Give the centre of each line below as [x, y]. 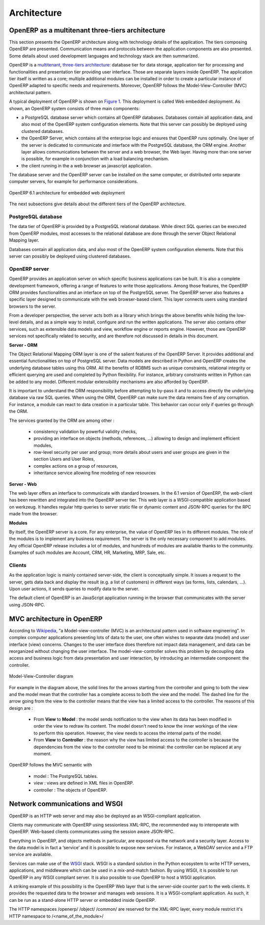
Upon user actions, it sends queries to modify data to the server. [74, 589]
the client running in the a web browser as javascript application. [87, 165]
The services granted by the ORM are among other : [62, 420]
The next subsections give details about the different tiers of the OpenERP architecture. [97, 204]
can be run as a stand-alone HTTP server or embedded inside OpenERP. [82, 900]
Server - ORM [23, 345]
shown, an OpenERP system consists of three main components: [74, 108]
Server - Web [23, 484]
